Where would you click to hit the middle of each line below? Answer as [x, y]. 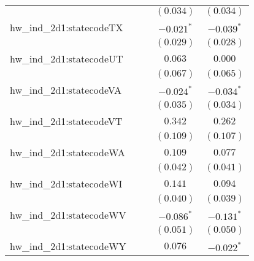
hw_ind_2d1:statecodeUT [67, 59]
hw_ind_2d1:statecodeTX [67, 27]
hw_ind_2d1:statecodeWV [68, 215]
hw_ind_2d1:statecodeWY [68, 246]
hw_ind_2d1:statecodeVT [66, 121]
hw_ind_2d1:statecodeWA [67, 152]
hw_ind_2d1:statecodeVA [66, 90]
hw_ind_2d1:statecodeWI [66, 183]
